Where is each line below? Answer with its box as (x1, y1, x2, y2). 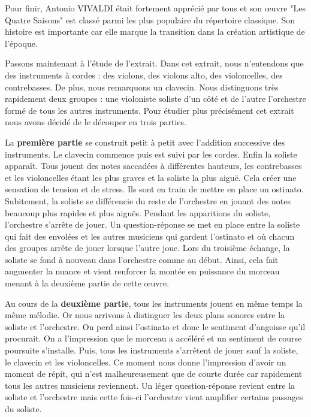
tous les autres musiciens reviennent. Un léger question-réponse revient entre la (5, 379, 295, 391)
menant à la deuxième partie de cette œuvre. (5, 277, 170, 289)
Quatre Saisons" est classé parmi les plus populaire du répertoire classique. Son (5, 13, 295, 26)
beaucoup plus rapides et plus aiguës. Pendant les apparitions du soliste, (5, 206, 271, 219)
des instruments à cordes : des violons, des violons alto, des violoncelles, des (5, 68, 283, 81)
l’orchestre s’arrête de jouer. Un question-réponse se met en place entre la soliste (5, 218, 300, 231)
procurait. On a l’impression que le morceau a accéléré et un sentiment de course (5, 332, 302, 345)
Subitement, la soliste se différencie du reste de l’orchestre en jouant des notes (5, 194, 291, 207)
